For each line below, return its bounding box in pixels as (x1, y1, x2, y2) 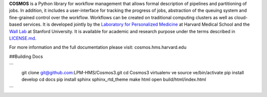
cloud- (234, 14, 248, 20)
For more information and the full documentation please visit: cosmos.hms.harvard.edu (9, 45, 186, 50)
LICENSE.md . (9, 35, 37, 41)
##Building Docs (9, 53, 43, 59)
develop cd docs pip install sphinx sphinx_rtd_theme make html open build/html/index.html (21, 76, 206, 82)
